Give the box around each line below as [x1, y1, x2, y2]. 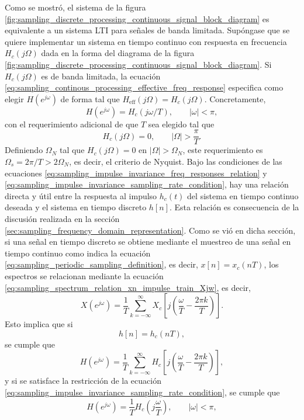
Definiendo [5, 144, 43, 156]
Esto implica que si [5, 318, 73, 330]
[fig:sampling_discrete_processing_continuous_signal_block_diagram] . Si [5, 58, 272, 70]
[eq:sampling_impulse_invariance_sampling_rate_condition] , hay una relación [5, 178, 289, 190]
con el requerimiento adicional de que [5, 117, 139, 130]
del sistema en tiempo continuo [187, 189, 299, 202]
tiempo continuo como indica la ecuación [5, 247, 151, 259]
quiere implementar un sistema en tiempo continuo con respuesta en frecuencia [5, 35, 287, 47]
